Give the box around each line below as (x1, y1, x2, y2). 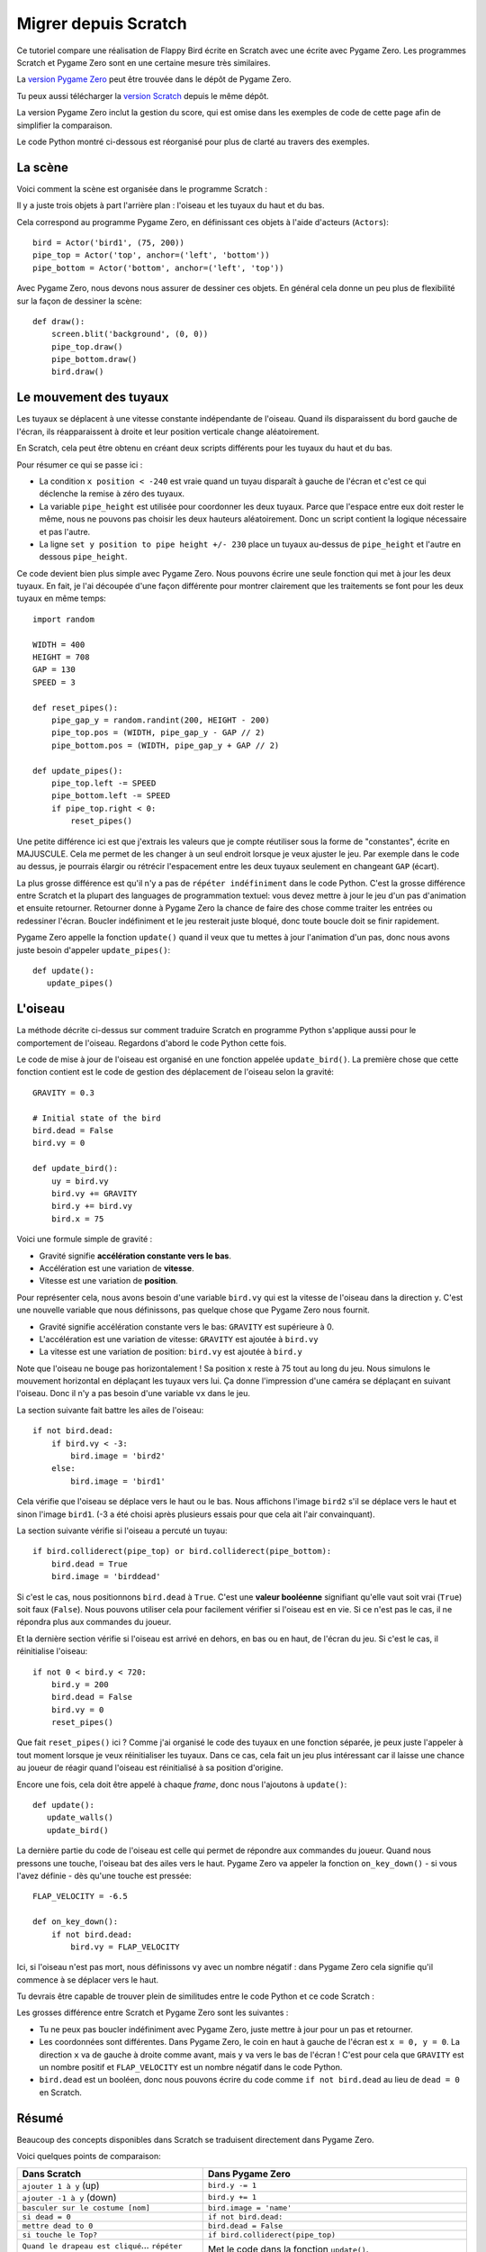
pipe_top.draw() (50, 341, 123, 351)
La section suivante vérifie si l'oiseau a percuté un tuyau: (16, 1525, 228, 1536)
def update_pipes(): (32, 766, 123, 776)
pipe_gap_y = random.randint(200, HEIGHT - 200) (50, 714, 270, 725)
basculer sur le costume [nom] (22, 2202, 150, 2212)
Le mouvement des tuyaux (16, 390, 169, 405)
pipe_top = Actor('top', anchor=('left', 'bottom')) (32, 250, 270, 260)
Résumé (16, 2111, 64, 2126)
